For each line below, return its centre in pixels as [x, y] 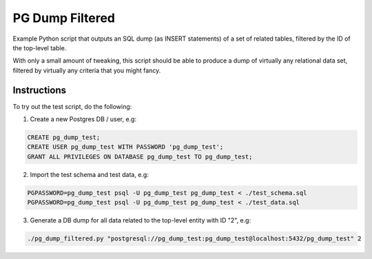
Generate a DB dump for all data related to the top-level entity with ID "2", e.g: [141, 220]
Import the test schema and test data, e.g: [90, 174]
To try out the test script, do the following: [72, 106]
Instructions [40, 90]
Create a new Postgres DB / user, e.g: [83, 119]
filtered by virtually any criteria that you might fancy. [87, 70]
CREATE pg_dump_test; [64, 137]
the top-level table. [40, 48]
